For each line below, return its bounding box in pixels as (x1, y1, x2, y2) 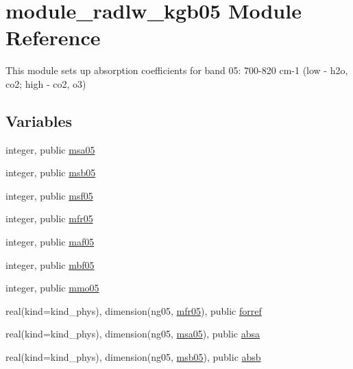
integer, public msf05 (5, 188, 93, 202)
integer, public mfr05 (5, 211, 93, 226)
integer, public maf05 (5, 235, 95, 249)
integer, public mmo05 (5, 281, 99, 295)
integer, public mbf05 (5, 257, 95, 272)
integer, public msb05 (5, 165, 96, 180)
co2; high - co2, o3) (5, 76, 86, 91)
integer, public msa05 (5, 142, 95, 156)
